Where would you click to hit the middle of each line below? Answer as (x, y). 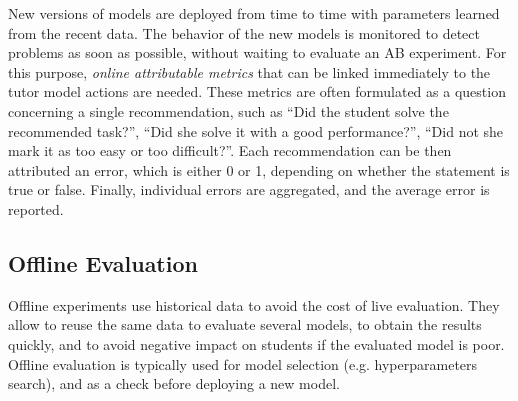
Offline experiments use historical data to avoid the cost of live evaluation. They (254, 304)
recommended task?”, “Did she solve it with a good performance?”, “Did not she (256, 130)
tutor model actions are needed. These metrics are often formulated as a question (257, 91)
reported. (36, 208)
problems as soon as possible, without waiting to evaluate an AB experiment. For (257, 52)
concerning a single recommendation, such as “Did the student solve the (228, 110)
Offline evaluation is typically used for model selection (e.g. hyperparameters (243, 363)
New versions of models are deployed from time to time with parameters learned (254, 13)
